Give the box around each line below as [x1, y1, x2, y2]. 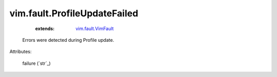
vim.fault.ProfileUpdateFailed [9, 8, 138, 19]
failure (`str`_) [22, 60, 51, 66]
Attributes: [9, 48, 32, 55]
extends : [35, 25, 55, 32]
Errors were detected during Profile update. [22, 37, 114, 43]
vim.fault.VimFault [75, 25, 114, 32]
